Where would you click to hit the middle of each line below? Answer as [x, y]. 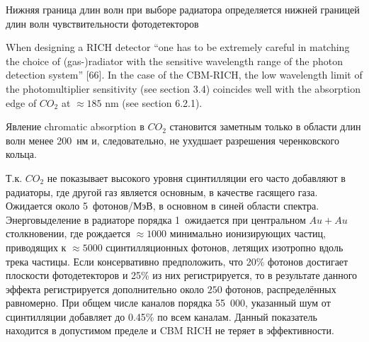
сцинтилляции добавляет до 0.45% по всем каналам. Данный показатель [161, 316]
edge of [21, 102]
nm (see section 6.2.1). [154, 102]
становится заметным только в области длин [265, 126]
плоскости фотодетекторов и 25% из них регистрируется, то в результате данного [182, 275]
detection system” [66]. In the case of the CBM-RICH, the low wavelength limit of [184, 75]
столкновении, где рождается [68, 233]
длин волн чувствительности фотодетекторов [102, 23]
